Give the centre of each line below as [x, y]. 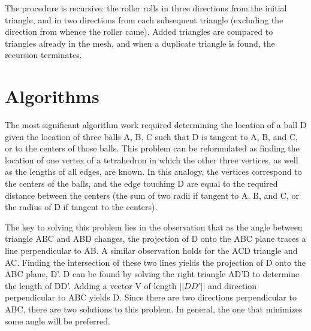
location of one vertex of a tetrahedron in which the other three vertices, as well [152, 160]
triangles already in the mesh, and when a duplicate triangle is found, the [140, 43]
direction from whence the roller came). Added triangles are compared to [139, 31]
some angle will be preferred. [58, 321]
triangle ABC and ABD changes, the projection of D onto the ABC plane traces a [155, 239]
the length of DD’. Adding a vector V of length [91, 285]
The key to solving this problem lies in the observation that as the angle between [154, 227]
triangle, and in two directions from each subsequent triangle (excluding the [144, 19]
